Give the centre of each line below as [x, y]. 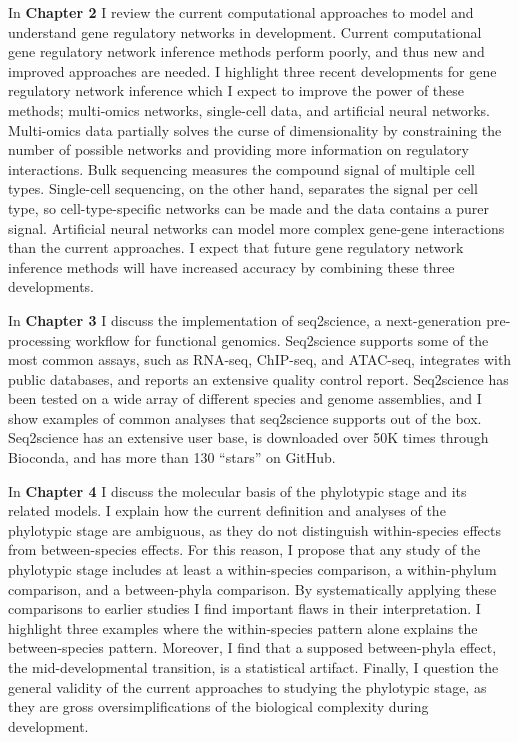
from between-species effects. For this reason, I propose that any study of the [244, 549]
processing [39, 339]
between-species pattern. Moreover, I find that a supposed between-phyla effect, [252, 647]
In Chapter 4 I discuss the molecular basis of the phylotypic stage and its [237, 490]
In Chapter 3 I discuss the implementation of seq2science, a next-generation [245, 319]
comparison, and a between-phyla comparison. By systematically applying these [252, 588]
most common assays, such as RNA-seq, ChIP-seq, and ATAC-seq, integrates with [260, 359]
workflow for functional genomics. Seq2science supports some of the [282, 339]
